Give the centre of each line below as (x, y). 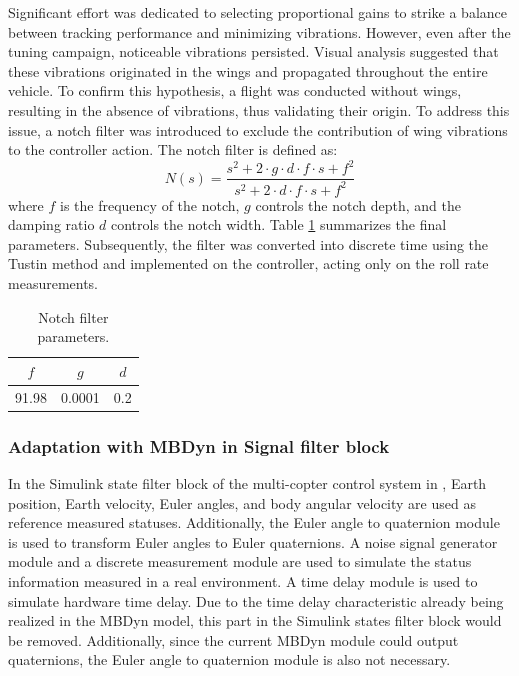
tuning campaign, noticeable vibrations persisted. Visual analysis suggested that (253, 51)
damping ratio (51, 224)
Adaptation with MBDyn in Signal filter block (199, 445)
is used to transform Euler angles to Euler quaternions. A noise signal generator (253, 541)
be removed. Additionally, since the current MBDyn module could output (233, 639)
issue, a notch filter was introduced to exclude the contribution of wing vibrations (258, 129)
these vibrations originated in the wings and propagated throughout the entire (248, 70)
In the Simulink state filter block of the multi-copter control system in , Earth (247, 482)
